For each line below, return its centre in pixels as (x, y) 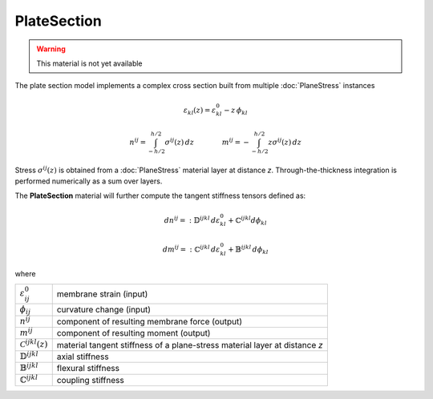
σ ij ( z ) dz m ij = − (207, 141)
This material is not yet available (90, 63)
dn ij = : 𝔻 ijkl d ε (192, 219)
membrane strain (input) (102, 294)
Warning (51, 49)
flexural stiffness (88, 369)
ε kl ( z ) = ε (200, 111)
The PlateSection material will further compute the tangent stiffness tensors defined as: (160, 195)
